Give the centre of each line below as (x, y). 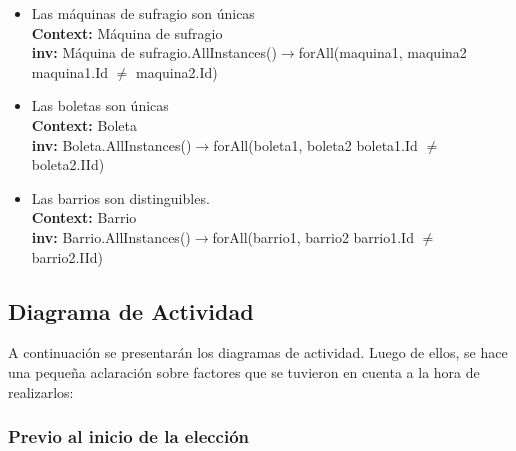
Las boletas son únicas (100, 105)
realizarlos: (41, 391)
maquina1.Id (70, 71)
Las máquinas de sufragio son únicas (143, 13)
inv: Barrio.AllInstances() (111, 236)
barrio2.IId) (67, 256)
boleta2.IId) (68, 164)
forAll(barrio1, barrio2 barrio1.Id (313, 236)
